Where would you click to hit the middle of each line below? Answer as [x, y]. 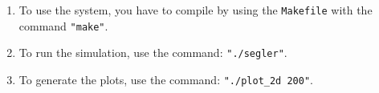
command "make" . [63, 25]
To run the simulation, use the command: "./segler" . [153, 53]
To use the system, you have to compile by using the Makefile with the [196, 10]
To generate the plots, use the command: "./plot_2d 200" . [166, 79]
